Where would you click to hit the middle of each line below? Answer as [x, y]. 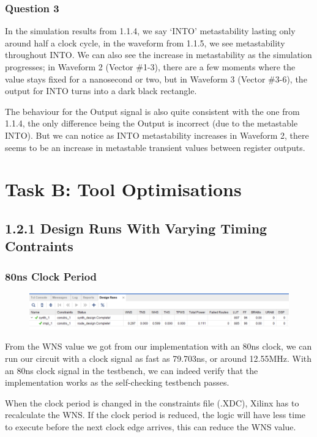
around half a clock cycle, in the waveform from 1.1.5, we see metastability [145, 42]
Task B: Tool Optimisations [123, 189]
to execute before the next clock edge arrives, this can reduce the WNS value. [151, 426]
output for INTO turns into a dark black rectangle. [101, 91]
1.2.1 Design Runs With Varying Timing [136, 228]
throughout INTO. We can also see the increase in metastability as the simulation [158, 55]
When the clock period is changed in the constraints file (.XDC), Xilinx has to [152, 402]
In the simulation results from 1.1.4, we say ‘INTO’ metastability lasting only [150, 31]
